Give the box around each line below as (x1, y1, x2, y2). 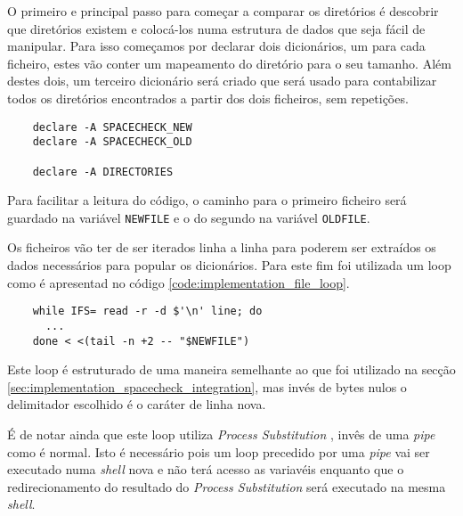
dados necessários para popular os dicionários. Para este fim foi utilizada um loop (7, 256, 451, 274)
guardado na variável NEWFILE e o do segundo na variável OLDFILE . (7, 208, 370, 226)
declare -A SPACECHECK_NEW (32, 120, 192, 134)
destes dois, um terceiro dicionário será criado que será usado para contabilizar (7, 71, 437, 90)
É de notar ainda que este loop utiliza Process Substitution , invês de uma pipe (7, 424, 435, 443)
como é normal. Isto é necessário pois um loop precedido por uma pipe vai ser (7, 442, 430, 461)
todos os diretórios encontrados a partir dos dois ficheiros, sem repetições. (7, 88, 409, 107)
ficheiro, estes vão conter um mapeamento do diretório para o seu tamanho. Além (7, 53, 451, 72)
